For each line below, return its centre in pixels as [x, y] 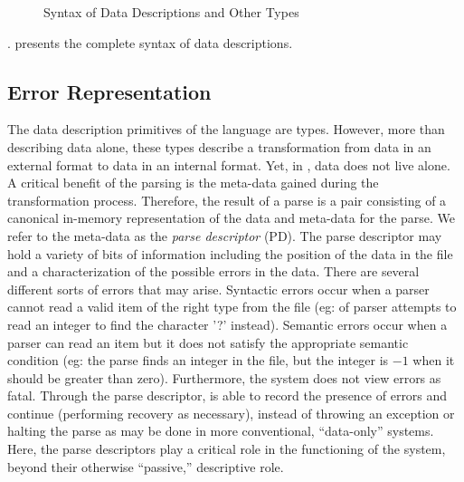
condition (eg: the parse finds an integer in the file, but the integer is [198, 360]
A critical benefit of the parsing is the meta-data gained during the [193, 183]
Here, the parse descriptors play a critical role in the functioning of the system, [227, 449]
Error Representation [109, 91]
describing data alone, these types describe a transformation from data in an [219, 146]
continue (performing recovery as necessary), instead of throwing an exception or [231, 413]
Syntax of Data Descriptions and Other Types [171, 12]
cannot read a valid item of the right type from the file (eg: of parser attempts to [232, 307]
